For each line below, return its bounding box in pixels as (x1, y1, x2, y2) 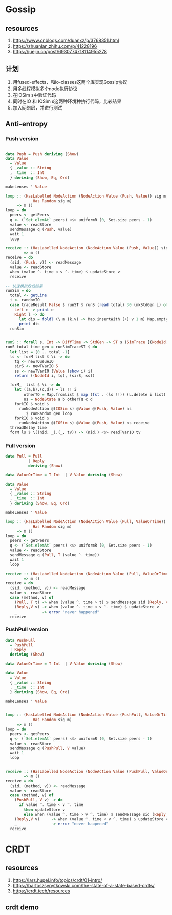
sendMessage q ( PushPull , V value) (10, 746, 86, 751)
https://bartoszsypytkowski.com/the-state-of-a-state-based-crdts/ (12, 883, 155, 889)
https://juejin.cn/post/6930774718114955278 (12, 49, 107, 54)
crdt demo (5, 903, 39, 911)
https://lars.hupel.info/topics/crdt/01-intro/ (12, 877, 102, 883)
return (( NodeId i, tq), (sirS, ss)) (14, 373, 95, 378)
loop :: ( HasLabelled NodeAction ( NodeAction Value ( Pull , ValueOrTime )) (5, 519, 166, 524)
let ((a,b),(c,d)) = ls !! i (14, 387, 77, 393)
